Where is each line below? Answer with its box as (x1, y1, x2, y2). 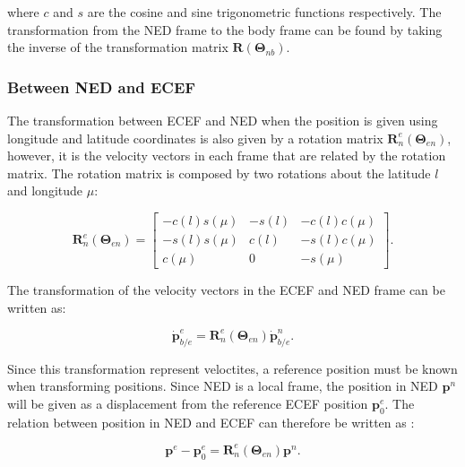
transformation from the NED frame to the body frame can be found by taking (7, 20, 443, 39)
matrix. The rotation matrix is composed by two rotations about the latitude (7, 163, 431, 182)
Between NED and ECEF (7, 75, 196, 98)
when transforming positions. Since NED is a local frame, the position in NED (7, 376, 438, 395)
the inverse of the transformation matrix (7, 38, 228, 56)
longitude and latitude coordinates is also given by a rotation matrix (7, 128, 383, 147)
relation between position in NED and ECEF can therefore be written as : (7, 412, 415, 431)
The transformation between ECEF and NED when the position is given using (7, 111, 438, 129)
